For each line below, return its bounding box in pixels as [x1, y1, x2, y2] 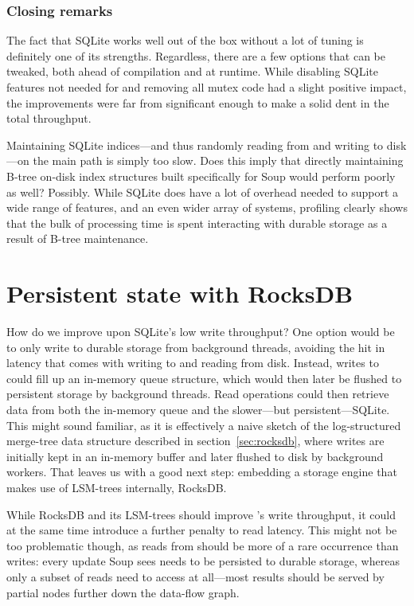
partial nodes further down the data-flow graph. [6, 584, 240, 600]
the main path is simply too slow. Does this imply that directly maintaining [33, 152, 404, 169]
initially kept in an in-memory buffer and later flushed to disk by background [6, 448, 384, 464]
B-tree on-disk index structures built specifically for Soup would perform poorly [6, 167, 396, 184]
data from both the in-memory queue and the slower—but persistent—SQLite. [6, 401, 390, 418]
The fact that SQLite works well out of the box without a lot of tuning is [6, 32, 364, 49]
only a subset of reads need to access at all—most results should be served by [6, 568, 385, 584]
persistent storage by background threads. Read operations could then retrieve [6, 385, 389, 402]
